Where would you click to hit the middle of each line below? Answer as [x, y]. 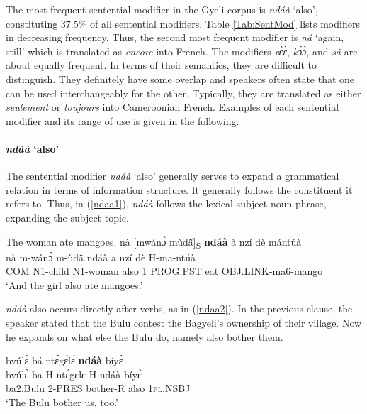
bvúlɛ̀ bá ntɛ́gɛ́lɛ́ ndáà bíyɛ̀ [64, 360]
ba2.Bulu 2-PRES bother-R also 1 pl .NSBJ [98, 388]
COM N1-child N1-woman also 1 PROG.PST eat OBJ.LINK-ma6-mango [164, 271]
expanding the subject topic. [67, 217]
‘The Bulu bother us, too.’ [62, 402]
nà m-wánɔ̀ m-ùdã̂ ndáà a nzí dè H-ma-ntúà [101, 257]
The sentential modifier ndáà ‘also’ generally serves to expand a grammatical [173, 176]
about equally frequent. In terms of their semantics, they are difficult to [162, 65]
